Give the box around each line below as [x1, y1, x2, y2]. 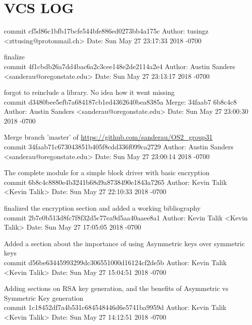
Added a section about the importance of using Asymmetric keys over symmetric [4, 238, 245, 248]
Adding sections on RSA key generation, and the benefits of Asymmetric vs [4, 283, 229, 293]
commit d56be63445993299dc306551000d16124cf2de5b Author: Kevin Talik [4, 257, 227, 267]
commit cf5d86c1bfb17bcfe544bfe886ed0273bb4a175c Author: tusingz [4, 26, 209, 36]
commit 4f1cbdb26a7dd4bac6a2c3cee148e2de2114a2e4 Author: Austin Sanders [4, 61, 235, 71]
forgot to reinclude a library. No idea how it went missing [4, 87, 175, 97]
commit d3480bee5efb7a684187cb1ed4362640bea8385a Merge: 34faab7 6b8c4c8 [4, 96, 237, 107]
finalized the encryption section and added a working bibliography [4, 203, 201, 213]
